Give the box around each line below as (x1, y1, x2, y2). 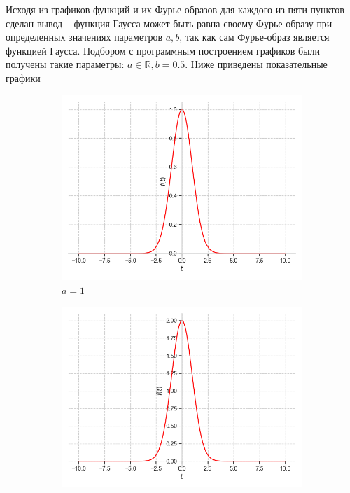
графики (6, 70, 41, 85)
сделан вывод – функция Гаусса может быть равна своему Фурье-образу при (6, 15, 332, 30)
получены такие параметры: (6, 57, 125, 71)
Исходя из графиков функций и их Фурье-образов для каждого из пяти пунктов (6, 2, 344, 16)
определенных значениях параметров (6, 29, 163, 44)
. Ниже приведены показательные (185, 57, 328, 71)
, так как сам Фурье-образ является (179, 29, 330, 44)
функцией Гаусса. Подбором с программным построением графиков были (6, 43, 320, 57)
